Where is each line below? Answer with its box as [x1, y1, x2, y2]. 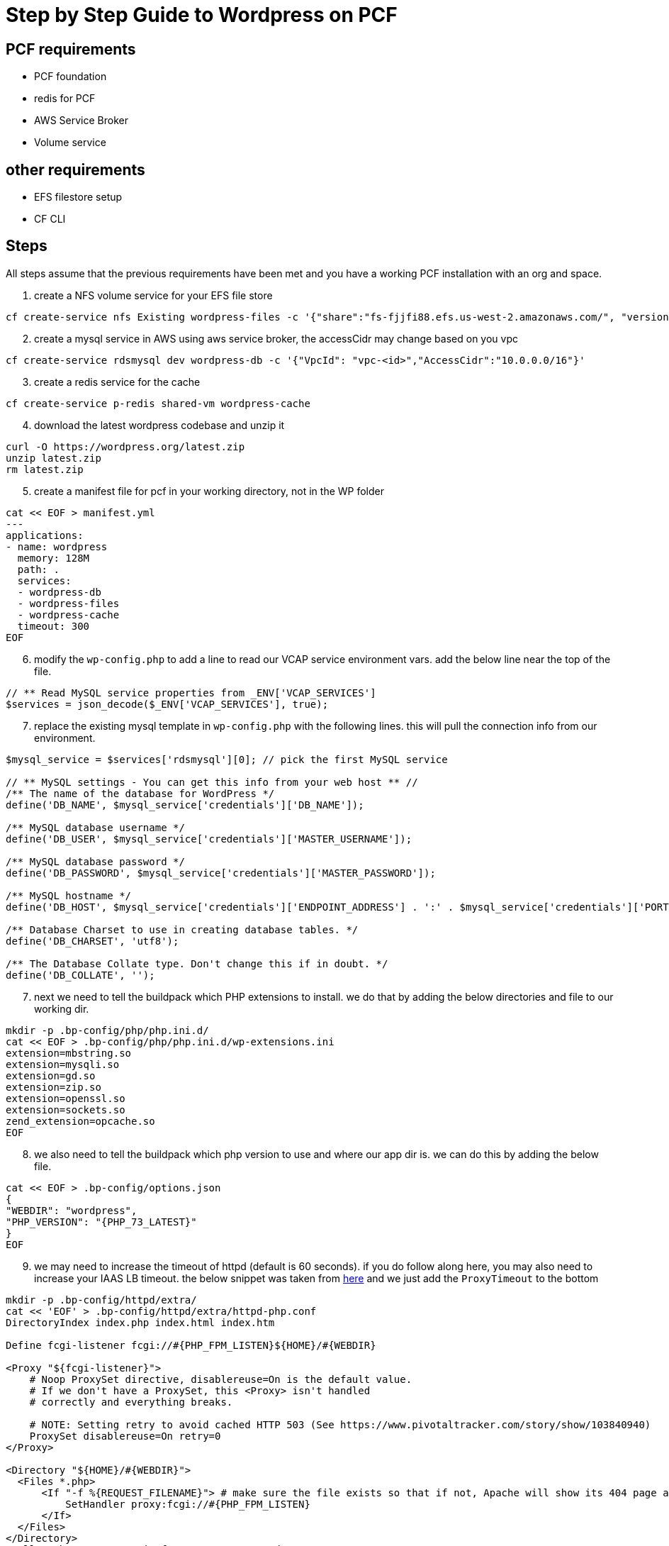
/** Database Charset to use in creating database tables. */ [6, 923, 359, 935]
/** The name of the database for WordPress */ [6, 787, 275, 799]
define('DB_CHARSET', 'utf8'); [6, 935, 179, 947]
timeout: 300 [17, 620, 90, 632]
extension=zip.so [6, 1081, 101, 1093]
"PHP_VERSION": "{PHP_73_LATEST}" [6, 1216, 197, 1228]
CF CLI [34, 213, 66, 226]
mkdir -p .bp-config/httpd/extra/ [6, 1294, 197, 1306]
